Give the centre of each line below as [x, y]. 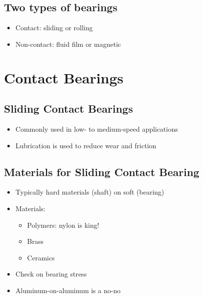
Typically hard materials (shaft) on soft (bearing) [90, 192]
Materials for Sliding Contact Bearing [102, 171]
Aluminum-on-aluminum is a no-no [68, 290]
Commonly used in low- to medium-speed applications [97, 129]
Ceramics [41, 257]
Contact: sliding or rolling [54, 28]
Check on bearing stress [51, 274]
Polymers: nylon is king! [63, 225]
